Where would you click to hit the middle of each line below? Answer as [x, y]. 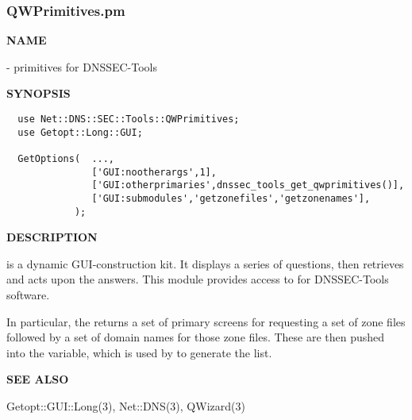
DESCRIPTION [52, 237]
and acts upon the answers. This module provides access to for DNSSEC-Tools [198, 279]
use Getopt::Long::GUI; [80, 132]
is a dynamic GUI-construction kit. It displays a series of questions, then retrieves [205, 263]
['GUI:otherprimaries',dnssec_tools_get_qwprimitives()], [248, 185]
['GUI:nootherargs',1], [154, 172]
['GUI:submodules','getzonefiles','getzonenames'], [231, 198]
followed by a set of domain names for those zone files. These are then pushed [196, 337]
